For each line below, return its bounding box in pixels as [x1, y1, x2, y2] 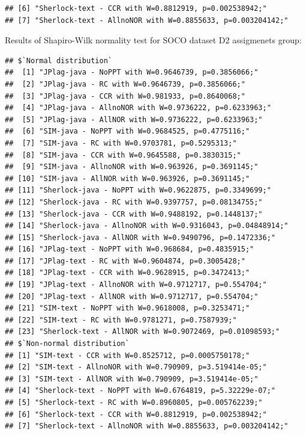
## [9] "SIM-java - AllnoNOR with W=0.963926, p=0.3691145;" [5, 162, 259, 171]
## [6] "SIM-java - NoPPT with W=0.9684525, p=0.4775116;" [5, 127, 250, 136]
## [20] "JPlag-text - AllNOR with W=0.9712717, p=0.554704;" [5, 292, 259, 301]
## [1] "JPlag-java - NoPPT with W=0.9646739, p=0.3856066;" [5, 68, 259, 77]
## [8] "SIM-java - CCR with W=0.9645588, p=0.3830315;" [5, 150, 241, 159]
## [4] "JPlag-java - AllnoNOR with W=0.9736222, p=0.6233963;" [5, 103, 271, 113]
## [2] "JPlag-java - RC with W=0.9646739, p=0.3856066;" [5, 79, 245, 88]
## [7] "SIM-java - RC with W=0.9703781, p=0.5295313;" [5, 138, 237, 147]
